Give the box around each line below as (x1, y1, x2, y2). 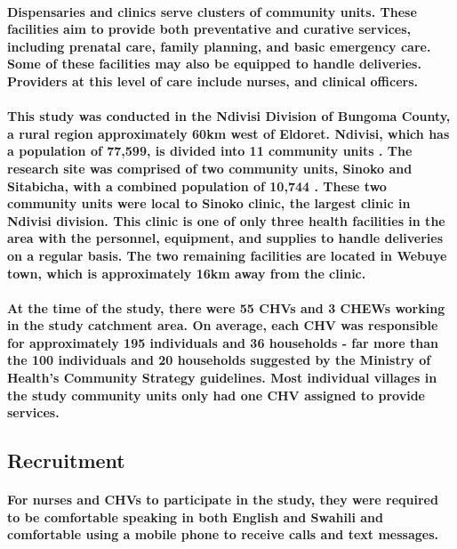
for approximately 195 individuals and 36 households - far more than (7, 333, 438, 351)
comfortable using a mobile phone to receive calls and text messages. (7, 525, 438, 544)
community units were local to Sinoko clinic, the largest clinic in (7, 194, 411, 213)
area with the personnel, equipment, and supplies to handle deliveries (7, 229, 443, 247)
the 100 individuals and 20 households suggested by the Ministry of (7, 351, 431, 369)
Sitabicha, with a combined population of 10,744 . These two (7, 176, 387, 195)
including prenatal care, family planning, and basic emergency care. (7, 36, 431, 55)
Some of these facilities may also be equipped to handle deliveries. (7, 54, 421, 73)
